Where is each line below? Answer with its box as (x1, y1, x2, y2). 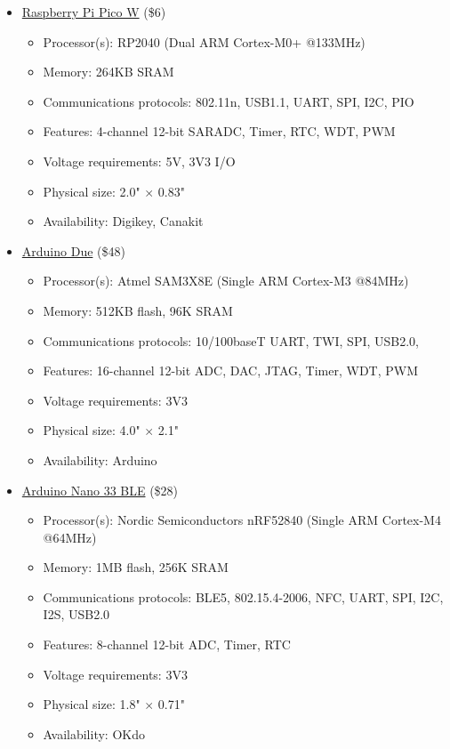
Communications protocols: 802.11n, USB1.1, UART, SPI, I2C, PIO (43, 92, 414, 110)
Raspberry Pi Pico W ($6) (21, 3, 166, 20)
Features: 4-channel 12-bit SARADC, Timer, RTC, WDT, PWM (43, 122, 396, 141)
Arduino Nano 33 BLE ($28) (21, 480, 179, 499)
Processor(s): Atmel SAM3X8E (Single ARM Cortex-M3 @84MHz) (43, 271, 409, 290)
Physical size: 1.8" (43, 695, 141, 713)
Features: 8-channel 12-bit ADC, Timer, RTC (43, 635, 291, 654)
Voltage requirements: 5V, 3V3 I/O (43, 151, 236, 170)
